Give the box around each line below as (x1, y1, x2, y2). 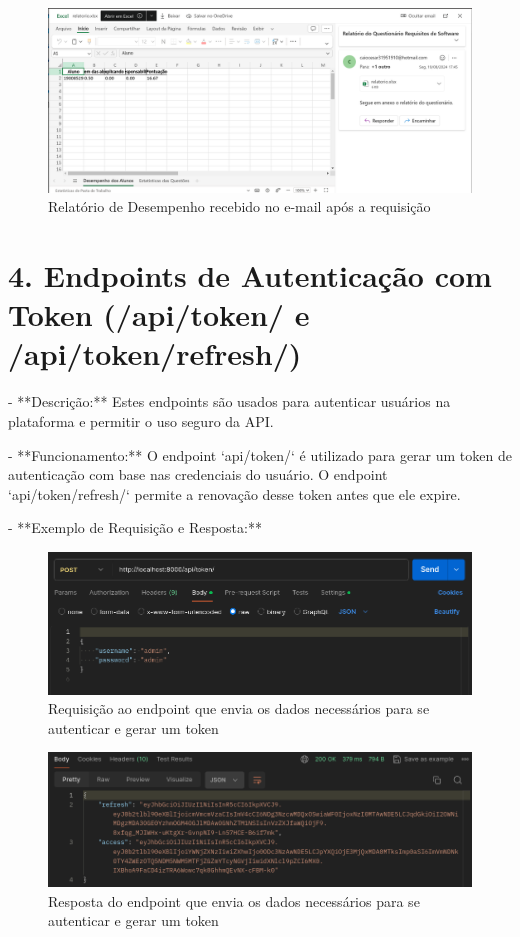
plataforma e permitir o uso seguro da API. (8, 410, 274, 431)
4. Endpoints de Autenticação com (8, 255, 492, 296)
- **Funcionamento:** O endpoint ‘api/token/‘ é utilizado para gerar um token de (8, 444, 512, 465)
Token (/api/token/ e (8, 294, 310, 335)
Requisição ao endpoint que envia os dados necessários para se (48, 698, 430, 719)
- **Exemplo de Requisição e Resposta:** (8, 517, 262, 538)
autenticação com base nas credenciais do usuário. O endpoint (8, 464, 388, 485)
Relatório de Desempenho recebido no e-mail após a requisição (48, 196, 431, 217)
